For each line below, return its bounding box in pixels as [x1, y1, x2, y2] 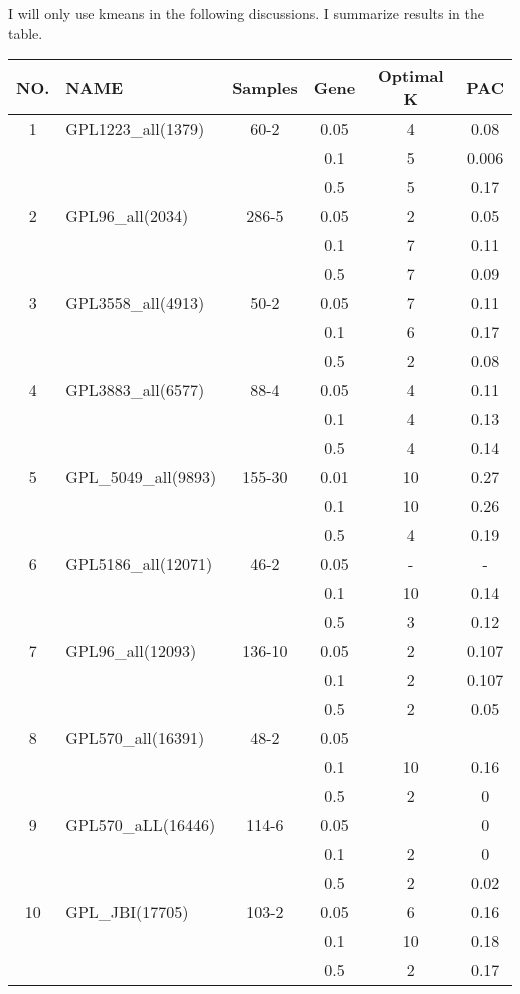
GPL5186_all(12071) [65, 552, 213, 576]
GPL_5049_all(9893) [65, 465, 217, 489]
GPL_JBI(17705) [65, 900, 189, 924]
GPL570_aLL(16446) [65, 813, 216, 837]
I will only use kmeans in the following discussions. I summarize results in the [8, 3, 484, 23]
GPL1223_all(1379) [65, 117, 205, 141]
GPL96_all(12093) [65, 639, 197, 663]
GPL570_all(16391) [65, 726, 205, 750]
